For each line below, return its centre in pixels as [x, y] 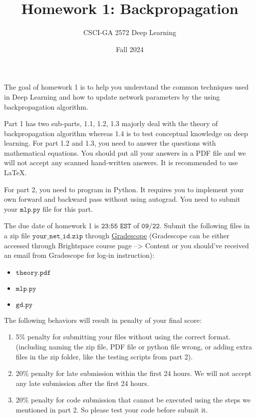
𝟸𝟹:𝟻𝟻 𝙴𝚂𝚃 [116, 227]
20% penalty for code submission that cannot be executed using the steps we [133, 400]
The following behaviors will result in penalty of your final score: [103, 320]
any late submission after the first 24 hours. [82, 383]
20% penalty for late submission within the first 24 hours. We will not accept [133, 373]
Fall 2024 [130, 49]
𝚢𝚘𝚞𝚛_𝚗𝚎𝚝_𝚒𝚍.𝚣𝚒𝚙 [58, 237]
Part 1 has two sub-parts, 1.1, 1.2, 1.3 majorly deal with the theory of [111, 123]
